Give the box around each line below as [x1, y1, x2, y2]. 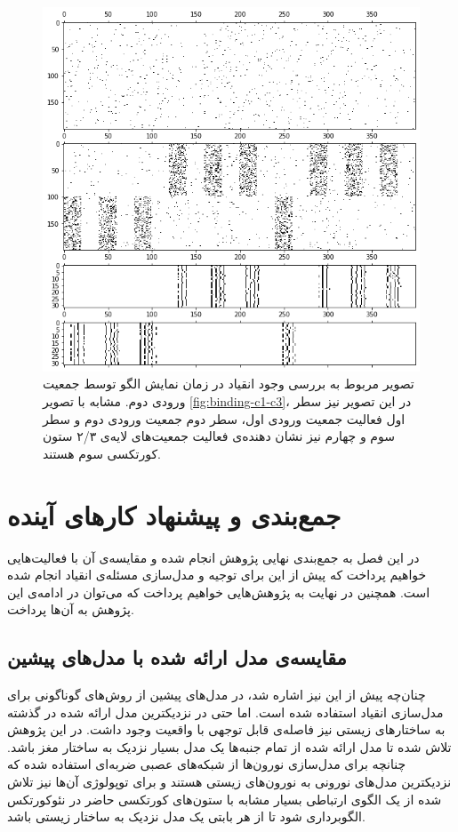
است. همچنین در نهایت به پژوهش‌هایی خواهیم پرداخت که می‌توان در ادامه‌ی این [7, 582, 430, 601]
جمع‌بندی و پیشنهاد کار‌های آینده [7, 496, 341, 532]
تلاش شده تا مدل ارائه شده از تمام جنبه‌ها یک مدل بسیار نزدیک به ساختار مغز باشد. [7, 737, 452, 756]
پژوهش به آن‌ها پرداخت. [7, 600, 134, 619]
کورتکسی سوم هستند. [43, 444, 161, 462]
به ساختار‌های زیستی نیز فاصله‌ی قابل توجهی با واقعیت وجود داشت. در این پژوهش [7, 720, 446, 739]
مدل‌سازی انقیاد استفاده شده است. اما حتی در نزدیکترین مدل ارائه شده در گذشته [7, 702, 444, 721]
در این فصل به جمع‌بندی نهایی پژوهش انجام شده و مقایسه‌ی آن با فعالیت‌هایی [7, 548, 420, 566]
